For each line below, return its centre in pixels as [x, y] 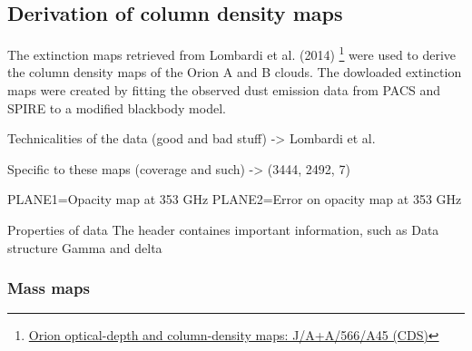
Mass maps [49, 288]
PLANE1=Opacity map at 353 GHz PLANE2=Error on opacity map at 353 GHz [235, 199]
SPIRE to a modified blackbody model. [117, 107]
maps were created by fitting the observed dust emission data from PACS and [224, 90]
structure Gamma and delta [85, 247]
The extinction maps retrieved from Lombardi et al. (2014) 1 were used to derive [232, 53]
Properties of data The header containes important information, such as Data [223, 230]
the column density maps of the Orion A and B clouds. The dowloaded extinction [235, 72]
